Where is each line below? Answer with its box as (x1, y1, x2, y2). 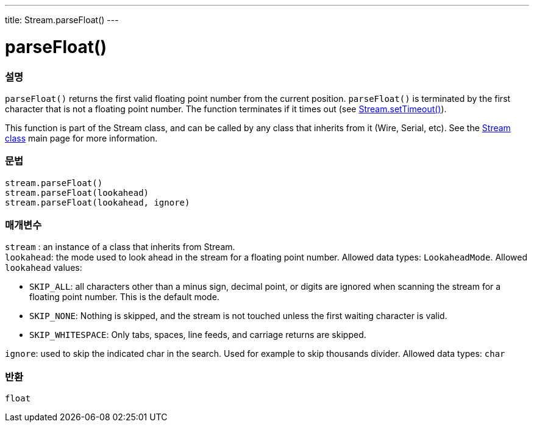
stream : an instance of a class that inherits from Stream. (5, 242, 235, 253)
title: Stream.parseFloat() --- (5, 15, 119, 25)
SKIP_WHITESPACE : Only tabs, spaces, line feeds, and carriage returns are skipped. (29, 329, 366, 340)
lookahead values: (5, 262, 82, 273)
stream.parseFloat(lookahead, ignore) (5, 197, 190, 207)
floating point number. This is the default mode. (29, 292, 219, 303)
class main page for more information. (5, 132, 158, 143)
